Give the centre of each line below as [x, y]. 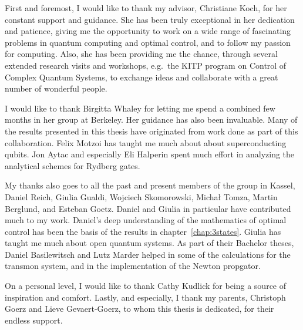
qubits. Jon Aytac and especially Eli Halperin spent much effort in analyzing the [150, 154]
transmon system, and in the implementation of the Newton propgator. [133, 266]
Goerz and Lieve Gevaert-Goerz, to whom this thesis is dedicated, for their [139, 309]
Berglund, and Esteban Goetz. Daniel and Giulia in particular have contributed [148, 208]
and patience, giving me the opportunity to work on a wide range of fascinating [148, 31]
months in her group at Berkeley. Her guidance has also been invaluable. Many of [151, 119]
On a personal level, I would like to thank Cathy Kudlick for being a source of [146, 286]
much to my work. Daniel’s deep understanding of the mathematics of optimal [146, 220]
